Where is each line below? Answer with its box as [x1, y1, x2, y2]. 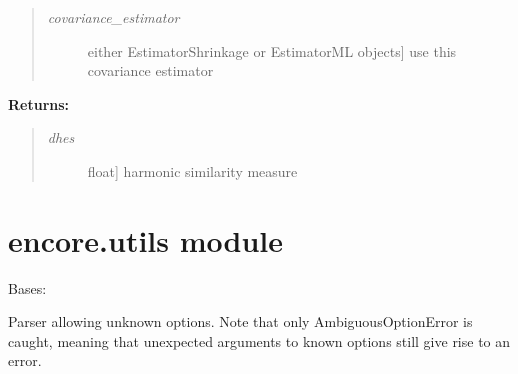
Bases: [8, 277, 47, 298]
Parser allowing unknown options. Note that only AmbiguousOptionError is [8, 311, 473, 332]
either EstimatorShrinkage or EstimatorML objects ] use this [87, 40, 457, 61]
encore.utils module [8, 219, 284, 260]
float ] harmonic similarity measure [87, 160, 298, 181]
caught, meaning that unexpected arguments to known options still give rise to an [8, 330, 511, 351]
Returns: [8, 93, 70, 114]
